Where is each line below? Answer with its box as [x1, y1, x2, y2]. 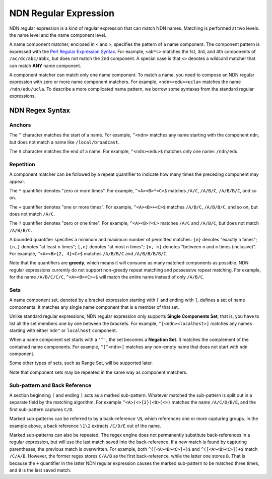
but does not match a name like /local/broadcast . [9, 139, 120, 145]
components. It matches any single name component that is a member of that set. [9, 304, 179, 310]
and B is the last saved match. [9, 467, 72, 473]
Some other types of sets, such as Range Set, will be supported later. [9, 360, 153, 366]
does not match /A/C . [9, 211, 55, 217]
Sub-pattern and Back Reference [9, 382, 92, 389]
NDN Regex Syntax [9, 106, 71, 114]
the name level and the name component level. [9, 32, 107, 38]
